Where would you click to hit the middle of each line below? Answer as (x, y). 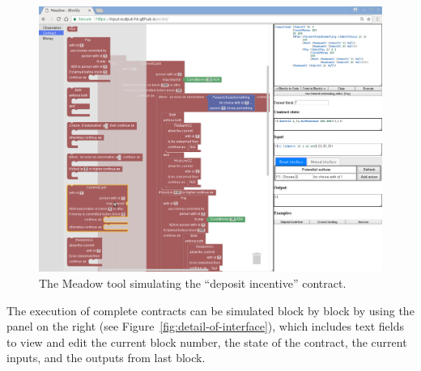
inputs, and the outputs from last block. (106, 358)
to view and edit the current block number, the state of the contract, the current (207, 341)
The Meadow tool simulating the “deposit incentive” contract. (193, 282)
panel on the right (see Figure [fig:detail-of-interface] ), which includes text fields (205, 326)
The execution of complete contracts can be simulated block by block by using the (210, 310)
